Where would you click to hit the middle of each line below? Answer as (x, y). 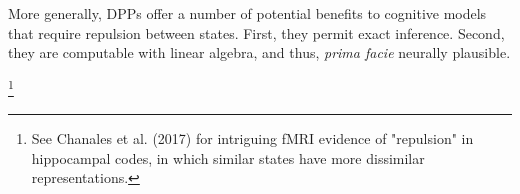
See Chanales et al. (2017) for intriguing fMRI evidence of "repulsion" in (252, 138)
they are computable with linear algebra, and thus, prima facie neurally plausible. (259, 52)
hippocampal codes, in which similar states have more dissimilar (228, 157)
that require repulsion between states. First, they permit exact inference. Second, (256, 32)
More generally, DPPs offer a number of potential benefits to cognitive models (247, 13)
